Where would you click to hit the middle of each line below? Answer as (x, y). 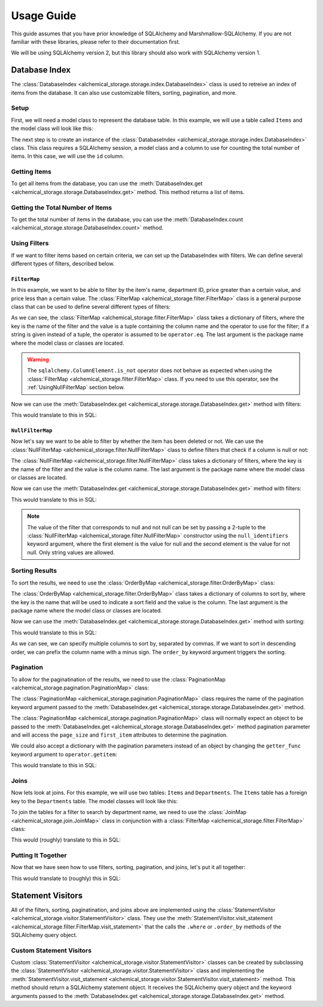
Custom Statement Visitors (51, 950)
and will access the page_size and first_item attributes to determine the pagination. (120, 735)
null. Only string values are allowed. (71, 552)
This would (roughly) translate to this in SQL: (66, 840)
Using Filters (30, 243)
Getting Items (31, 172)
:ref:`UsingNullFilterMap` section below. (76, 387)
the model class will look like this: (52, 128)
